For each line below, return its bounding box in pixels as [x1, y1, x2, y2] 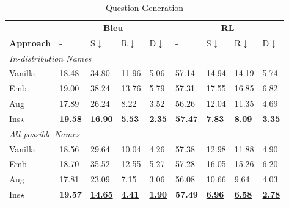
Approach [9, 36, 51, 49]
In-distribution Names [9, 51, 92, 64]
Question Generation [106, 1, 184, 13]
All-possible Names [9, 127, 80, 140]
